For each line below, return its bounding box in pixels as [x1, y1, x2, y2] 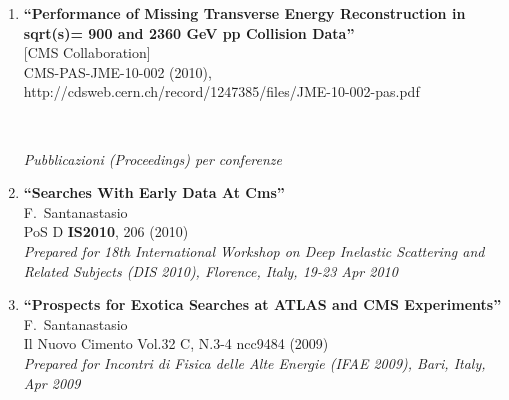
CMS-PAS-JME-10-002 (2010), [23, 61, 212, 82]
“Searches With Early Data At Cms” [23, 182, 285, 203]
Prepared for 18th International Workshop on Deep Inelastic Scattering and [23, 240, 485, 261]
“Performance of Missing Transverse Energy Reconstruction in [23, 3, 466, 23]
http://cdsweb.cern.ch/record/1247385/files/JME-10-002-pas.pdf [23, 81, 420, 102]
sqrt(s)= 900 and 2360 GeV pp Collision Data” [23, 22, 355, 43]
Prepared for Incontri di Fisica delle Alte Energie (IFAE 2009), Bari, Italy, [23, 352, 486, 373]
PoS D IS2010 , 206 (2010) [23, 221, 189, 242]
